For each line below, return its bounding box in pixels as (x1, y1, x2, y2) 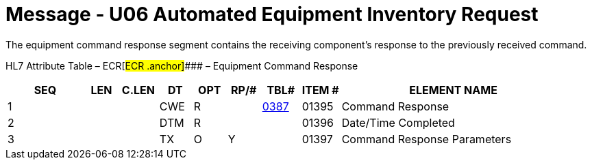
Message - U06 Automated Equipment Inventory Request (5, 3, 539, 26)
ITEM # (301, 82, 339, 97)
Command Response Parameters (341, 132, 512, 146)
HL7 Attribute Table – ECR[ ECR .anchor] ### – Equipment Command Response (5, 59, 358, 72)
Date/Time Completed (341, 115, 455, 130)
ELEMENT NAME (409, 82, 497, 97)
